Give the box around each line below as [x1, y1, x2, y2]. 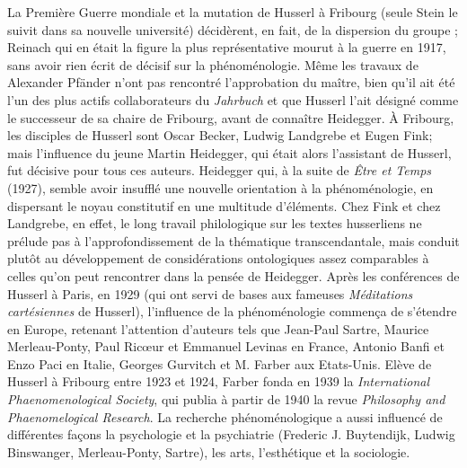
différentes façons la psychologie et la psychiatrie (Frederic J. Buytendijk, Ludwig [7, 425, 455, 444]
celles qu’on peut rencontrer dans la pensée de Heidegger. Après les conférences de [7, 266, 460, 285]
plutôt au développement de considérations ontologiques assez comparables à [7, 249, 429, 268]
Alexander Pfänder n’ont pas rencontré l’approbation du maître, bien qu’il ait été [7, 73, 455, 92]
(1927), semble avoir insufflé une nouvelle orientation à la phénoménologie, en [7, 178, 434, 197]
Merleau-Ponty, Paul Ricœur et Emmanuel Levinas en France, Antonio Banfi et [7, 337, 445, 356]
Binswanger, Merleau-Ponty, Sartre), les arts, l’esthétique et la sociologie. [7, 442, 410, 461]
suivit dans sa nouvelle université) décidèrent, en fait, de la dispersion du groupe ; [7, 20, 458, 39]
